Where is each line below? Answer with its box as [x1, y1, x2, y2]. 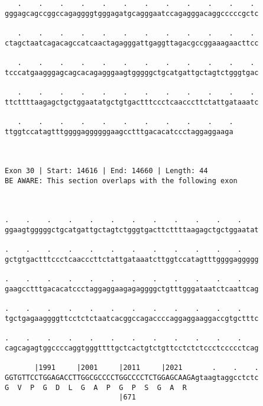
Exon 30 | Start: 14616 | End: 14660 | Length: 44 [5, 167, 208, 176]
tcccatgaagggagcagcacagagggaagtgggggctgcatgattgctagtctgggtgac [5, 68, 259, 77]
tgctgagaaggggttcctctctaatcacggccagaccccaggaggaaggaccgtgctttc [5, 314, 259, 323]
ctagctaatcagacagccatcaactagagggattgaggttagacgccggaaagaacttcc [5, 38, 259, 47]
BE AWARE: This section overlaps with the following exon [5, 176, 238, 185]
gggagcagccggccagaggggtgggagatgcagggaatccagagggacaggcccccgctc [5, 9, 259, 18]
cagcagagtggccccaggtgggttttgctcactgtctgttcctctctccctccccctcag [5, 343, 259, 352]
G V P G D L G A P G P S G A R [5, 383, 187, 392]
